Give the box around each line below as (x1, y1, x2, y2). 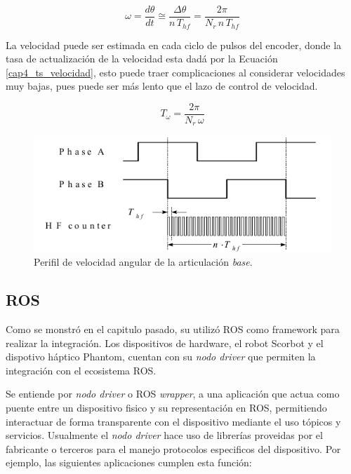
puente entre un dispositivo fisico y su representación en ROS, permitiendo (6, 400, 327, 414)
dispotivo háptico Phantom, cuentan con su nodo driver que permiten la (6, 349, 316, 364)
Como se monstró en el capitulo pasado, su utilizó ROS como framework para (6, 321, 340, 336)
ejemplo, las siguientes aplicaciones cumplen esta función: (6, 455, 252, 470)
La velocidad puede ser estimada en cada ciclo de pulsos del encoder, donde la (6, 37, 342, 52)
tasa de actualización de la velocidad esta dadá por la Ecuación (6, 51, 278, 66)
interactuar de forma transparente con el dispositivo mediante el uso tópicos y (6, 414, 341, 428)
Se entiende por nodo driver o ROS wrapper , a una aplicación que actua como (6, 386, 340, 401)
